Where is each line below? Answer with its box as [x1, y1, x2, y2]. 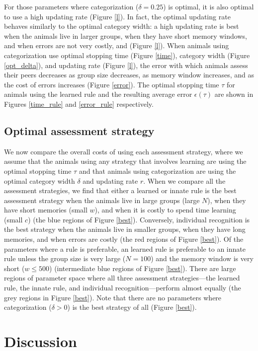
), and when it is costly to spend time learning [94, 205, 236, 215]
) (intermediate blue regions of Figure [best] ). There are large [49, 263, 236, 273]
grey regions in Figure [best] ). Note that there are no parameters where [4, 292, 222, 302]
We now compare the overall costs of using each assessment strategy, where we [4, 146, 243, 156]
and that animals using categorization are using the [79, 165, 236, 176]
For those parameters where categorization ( [4, 1, 139, 11]
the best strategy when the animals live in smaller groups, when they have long [4, 224, 246, 234]
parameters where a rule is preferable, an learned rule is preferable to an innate [4, 243, 246, 254]
